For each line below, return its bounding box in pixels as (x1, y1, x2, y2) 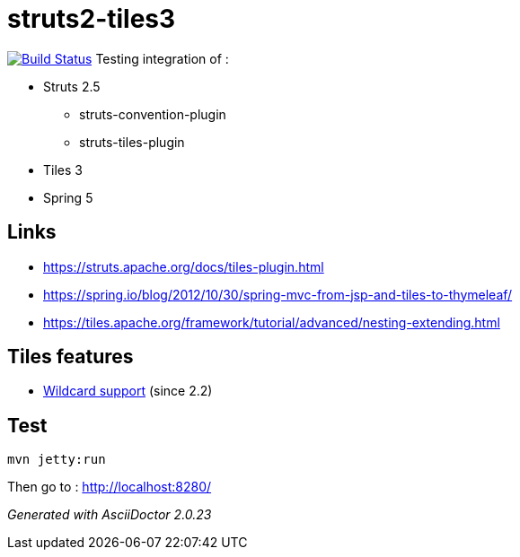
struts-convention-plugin (79, 106, 226, 122)
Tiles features (7, 345, 134, 369)
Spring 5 (43, 189, 93, 205)
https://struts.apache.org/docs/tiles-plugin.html (43, 258, 324, 274)
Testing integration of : (95, 50, 229, 66)
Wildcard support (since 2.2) (43, 383, 213, 399)
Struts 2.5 (43, 78, 101, 94)
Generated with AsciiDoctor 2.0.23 (7, 507, 212, 523)
